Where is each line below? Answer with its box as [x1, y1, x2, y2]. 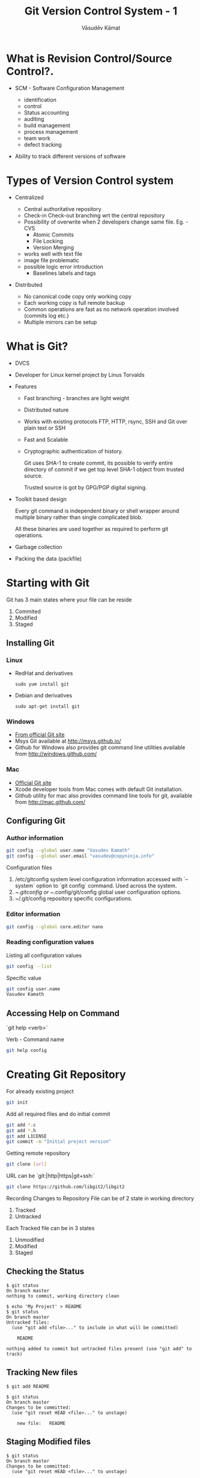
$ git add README [6, 1383, 50, 1389]
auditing [23, 115, 44, 122]
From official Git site [14, 731, 65, 738]
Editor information [6, 910, 61, 919]
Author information [6, 834, 64, 842]
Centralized [14, 193, 44, 201]
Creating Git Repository [6, 1068, 126, 1081]
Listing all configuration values [6, 951, 82, 959]
